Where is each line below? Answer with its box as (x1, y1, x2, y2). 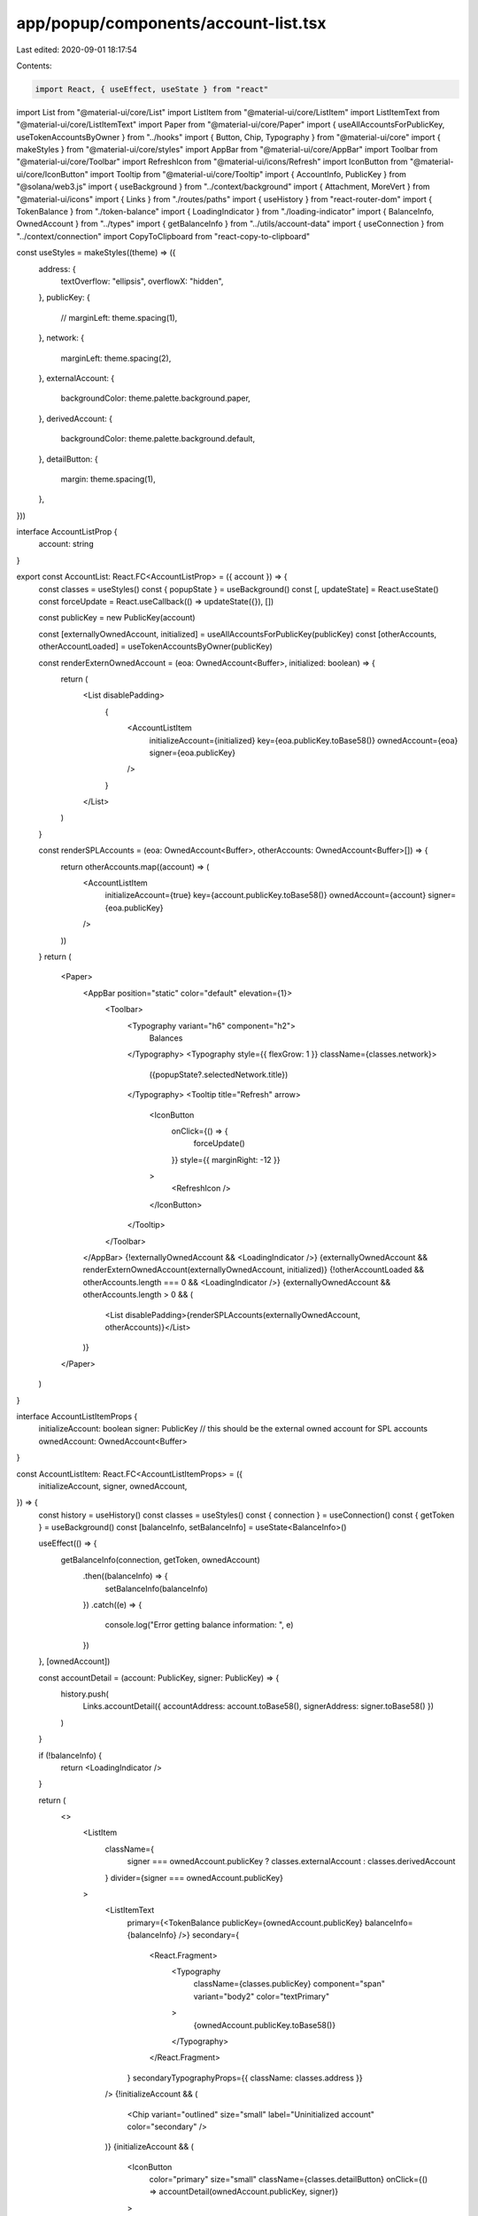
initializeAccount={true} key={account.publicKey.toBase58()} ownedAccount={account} (104, 890, 427, 901)
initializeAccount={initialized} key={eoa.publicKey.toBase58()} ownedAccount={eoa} (149, 735, 459, 745)
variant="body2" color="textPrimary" (193, 1991, 330, 2001)
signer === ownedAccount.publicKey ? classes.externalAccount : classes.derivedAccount (127, 1856, 456, 1867)
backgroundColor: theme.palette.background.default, (60, 433, 256, 444)
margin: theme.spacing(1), (60, 473, 157, 484)
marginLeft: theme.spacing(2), (60, 353, 172, 363)
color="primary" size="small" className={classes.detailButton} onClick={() (149, 2174, 428, 2185)
